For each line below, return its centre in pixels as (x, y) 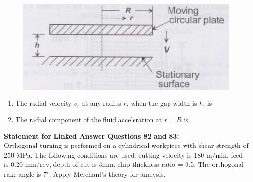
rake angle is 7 (25, 173)
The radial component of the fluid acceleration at (89, 119)
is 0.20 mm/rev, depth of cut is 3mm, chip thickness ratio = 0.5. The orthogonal (124, 164)
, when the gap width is (162, 103)
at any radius (101, 103)
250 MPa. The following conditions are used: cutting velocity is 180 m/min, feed (124, 155)
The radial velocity (43, 103)
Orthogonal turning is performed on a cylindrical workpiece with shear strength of (126, 145)
